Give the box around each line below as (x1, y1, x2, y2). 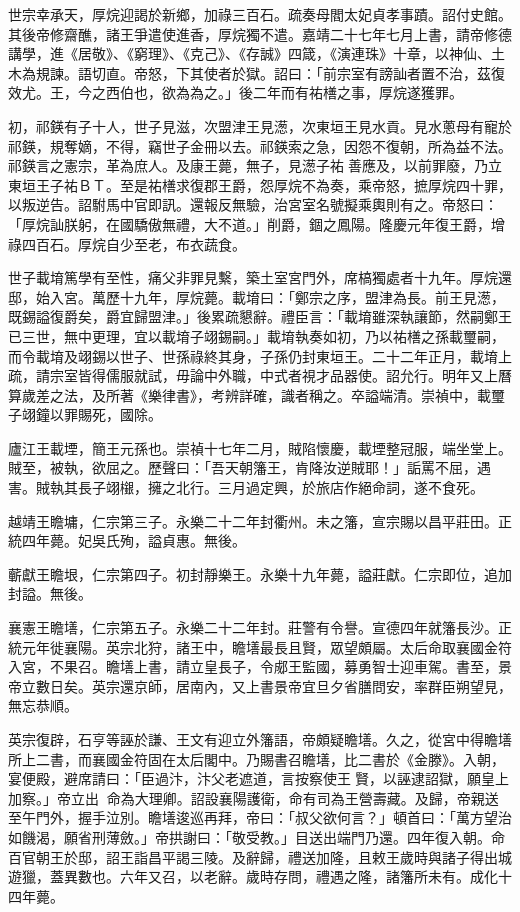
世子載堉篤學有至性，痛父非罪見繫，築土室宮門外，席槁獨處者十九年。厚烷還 (8, 267, 512, 288)
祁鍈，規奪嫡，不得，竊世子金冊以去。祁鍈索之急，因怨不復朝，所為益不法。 (8, 135, 512, 156)
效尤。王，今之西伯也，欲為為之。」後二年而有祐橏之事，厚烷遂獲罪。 (8, 82, 463, 103)
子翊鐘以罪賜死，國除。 (8, 404, 162, 425)
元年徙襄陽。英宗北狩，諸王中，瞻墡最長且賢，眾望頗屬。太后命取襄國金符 (21, 636, 512, 657)
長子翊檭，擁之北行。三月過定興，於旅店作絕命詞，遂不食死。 (77, 477, 484, 498)
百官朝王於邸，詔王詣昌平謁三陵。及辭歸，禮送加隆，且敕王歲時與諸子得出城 (8, 846, 512, 867)
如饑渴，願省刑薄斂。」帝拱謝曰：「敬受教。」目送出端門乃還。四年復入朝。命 (8, 826, 505, 847)
